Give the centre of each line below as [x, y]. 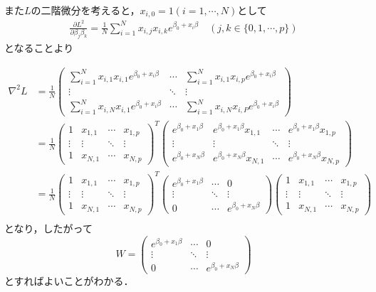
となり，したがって [48, 228]
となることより [39, 47]
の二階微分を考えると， [85, 10]
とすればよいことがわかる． [69, 280]
